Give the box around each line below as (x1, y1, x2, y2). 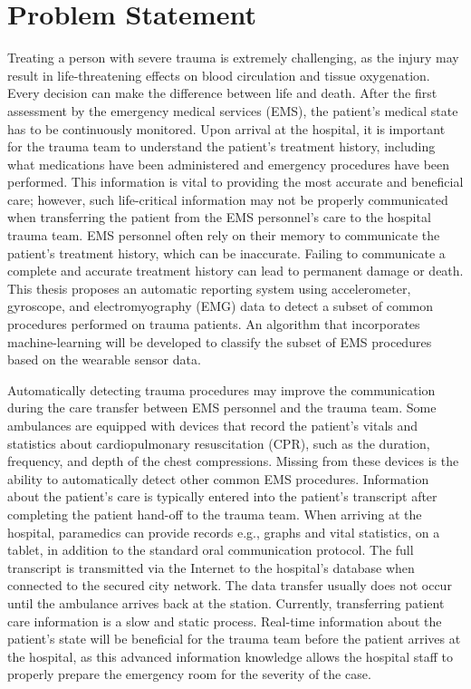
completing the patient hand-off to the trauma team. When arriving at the (7, 504, 422, 523)
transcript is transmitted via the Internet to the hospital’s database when (7, 558, 415, 577)
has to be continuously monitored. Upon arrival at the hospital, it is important (7, 119, 446, 138)
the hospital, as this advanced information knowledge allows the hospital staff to (7, 646, 454, 665)
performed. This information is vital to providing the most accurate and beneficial (7, 172, 464, 191)
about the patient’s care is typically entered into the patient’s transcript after (7, 487, 437, 506)
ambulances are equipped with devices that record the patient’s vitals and (7, 416, 418, 434)
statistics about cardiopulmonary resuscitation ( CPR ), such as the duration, (7, 433, 430, 452)
